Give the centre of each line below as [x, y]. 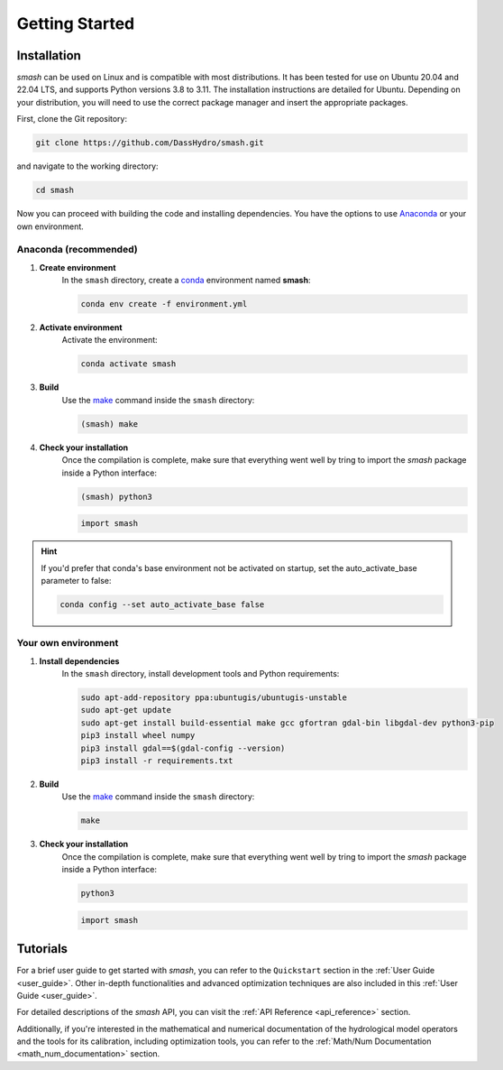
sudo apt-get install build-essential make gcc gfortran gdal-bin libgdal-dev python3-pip [288, 723]
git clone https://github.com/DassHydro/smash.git [150, 143]
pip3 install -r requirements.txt [157, 761]
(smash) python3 [117, 497]
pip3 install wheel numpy [138, 736]
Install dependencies [79, 661]
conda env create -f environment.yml [164, 304]
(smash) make [110, 424]
